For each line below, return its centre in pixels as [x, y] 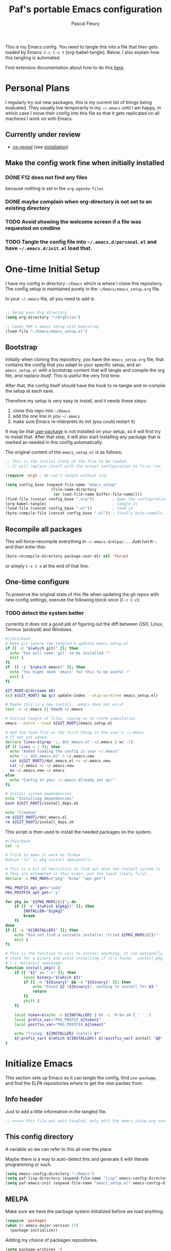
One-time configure [37, 582]
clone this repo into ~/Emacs [41, 411]
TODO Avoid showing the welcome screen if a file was [73, 222]
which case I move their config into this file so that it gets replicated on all [82, 113]
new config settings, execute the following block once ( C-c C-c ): [73, 599]
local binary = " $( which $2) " [53, 977]
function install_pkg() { [33, 968]
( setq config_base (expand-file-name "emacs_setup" [61, 485]
